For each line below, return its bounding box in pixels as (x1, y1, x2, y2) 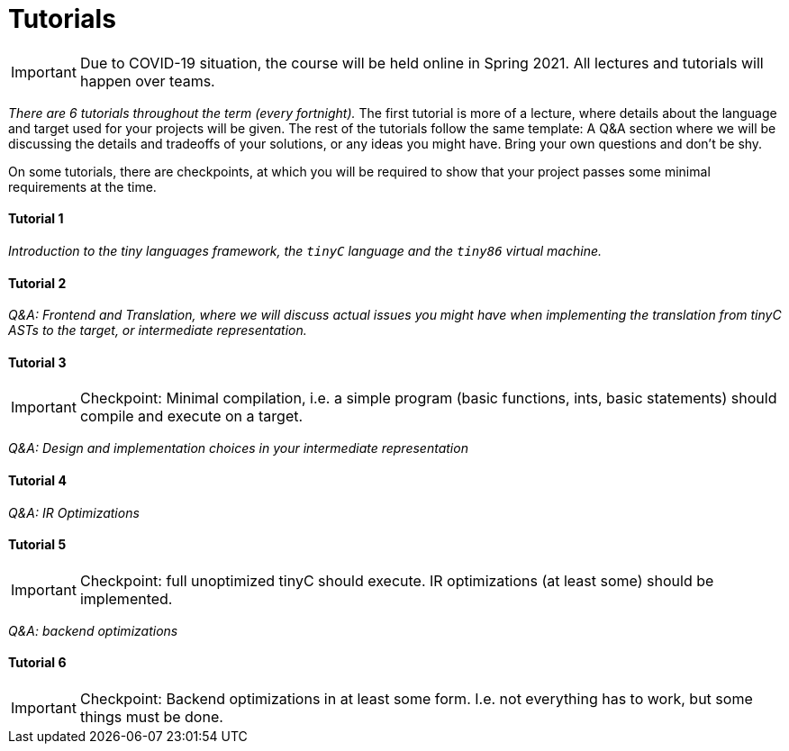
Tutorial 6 (8, 655, 67, 671)
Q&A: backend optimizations (8, 622, 178, 638)
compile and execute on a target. (79, 407, 304, 426)
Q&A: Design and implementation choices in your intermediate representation (8, 440, 468, 457)
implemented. (79, 589, 173, 608)
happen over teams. (79, 71, 215, 90)
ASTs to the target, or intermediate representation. (8, 322, 307, 339)
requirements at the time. (8, 178, 157, 195)
